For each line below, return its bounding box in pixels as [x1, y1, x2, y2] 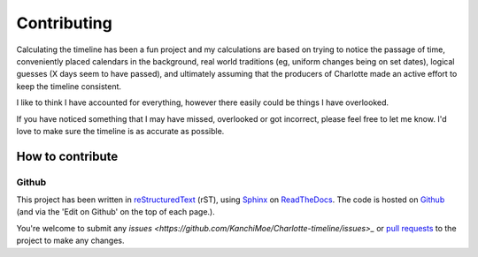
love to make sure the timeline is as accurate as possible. [16, 125, 225, 136]
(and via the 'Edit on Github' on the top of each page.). [16, 207, 216, 217]
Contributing [16, 13, 112, 33]
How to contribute [16, 148, 119, 163]
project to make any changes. [16, 235, 125, 246]
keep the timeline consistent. [16, 80, 122, 92]
